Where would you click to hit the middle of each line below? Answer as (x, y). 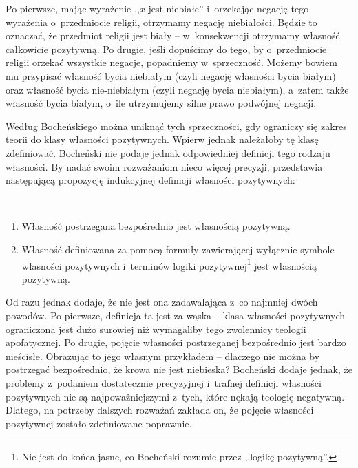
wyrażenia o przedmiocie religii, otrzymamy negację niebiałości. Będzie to (161, 22)
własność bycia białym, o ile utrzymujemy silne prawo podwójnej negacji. (161, 103)
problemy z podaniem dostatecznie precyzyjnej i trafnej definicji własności (164, 382)
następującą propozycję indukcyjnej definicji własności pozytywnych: (150, 180)
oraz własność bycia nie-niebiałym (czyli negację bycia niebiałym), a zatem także (177, 89)
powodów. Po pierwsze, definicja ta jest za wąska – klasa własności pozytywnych (176, 315)
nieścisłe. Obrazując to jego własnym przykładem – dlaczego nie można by (163, 355)
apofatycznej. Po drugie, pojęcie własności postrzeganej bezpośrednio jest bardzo (176, 342)
